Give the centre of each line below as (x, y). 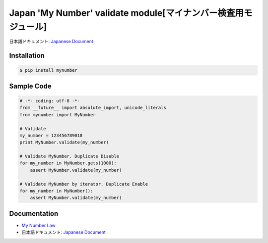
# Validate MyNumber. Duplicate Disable (69, 156)
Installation (27, 56)
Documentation (34, 214)
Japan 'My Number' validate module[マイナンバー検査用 (127, 13)
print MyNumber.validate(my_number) (64, 143)
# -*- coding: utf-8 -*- (50, 101)
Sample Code (30, 86)
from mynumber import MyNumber (58, 115)
